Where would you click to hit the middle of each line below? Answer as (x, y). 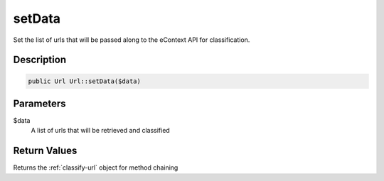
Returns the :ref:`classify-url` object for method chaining (96, 168)
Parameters (39, 103)
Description (40, 60)
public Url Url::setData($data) (85, 81)
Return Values (45, 151)
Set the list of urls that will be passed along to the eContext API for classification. (132, 40)
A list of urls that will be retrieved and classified (100, 131)
